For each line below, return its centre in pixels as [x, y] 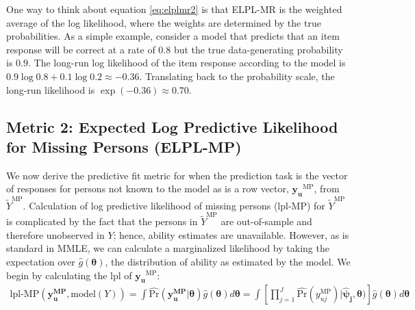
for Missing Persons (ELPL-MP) [124, 146]
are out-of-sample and [266, 221]
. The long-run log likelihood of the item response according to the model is [187, 63]
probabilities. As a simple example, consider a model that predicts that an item [173, 36]
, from [327, 189]
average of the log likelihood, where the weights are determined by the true [164, 22]
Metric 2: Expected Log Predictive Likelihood [172, 126]
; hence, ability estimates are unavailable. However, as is [231, 234]
